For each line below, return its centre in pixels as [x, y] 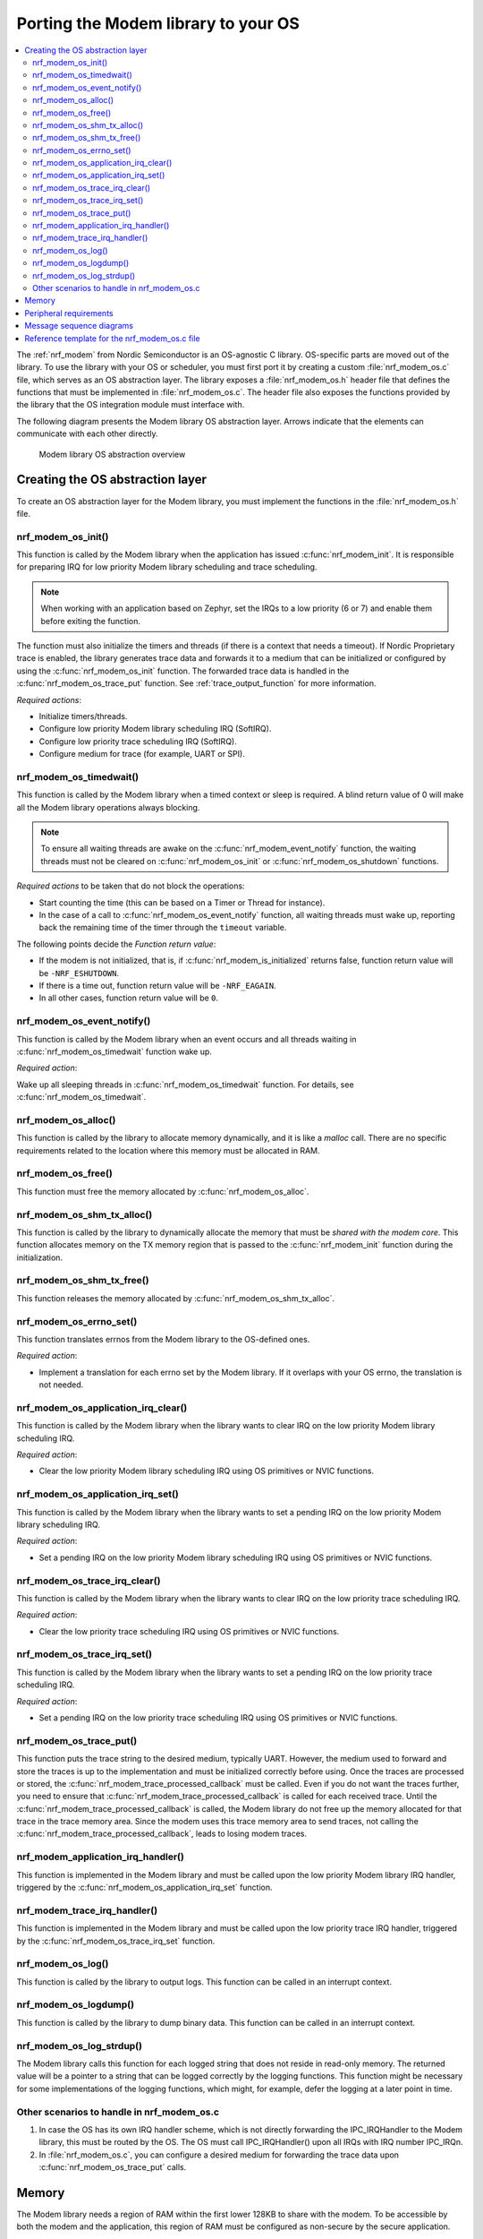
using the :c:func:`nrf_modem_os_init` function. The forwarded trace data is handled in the [183, 671]
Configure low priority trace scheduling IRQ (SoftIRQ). [138, 741]
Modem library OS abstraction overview [112, 454]
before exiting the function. [91, 621]
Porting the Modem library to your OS [158, 23]
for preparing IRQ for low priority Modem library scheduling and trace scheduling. [167, 567]
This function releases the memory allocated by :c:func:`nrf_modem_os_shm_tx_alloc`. [176, 1298]
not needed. [61, 1385]
